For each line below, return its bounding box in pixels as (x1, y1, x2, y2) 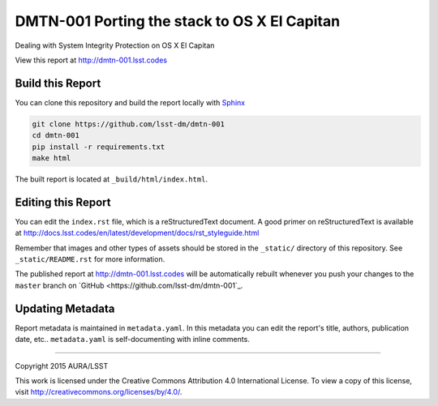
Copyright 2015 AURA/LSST (15, 361, 109, 370)
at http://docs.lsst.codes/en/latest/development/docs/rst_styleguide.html (15, 228, 260, 238)
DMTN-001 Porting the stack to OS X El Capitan (15, 12, 341, 30)
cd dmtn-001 (32, 130, 80, 140)
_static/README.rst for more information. (15, 254, 165, 264)
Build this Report (15, 76, 101, 90)
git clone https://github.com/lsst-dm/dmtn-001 (32, 119, 225, 129)
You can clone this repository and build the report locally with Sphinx (15, 97, 246, 107)
